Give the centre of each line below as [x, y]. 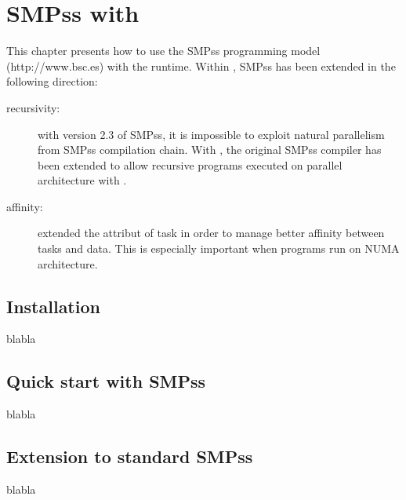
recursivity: [33, 107]
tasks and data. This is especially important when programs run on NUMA [219, 248]
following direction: [52, 81]
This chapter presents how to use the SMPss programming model [163, 51]
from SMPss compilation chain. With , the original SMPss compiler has [210, 150]
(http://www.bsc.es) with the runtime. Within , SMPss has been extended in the [201, 66]
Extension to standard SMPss [130, 456]
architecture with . [82, 180]
